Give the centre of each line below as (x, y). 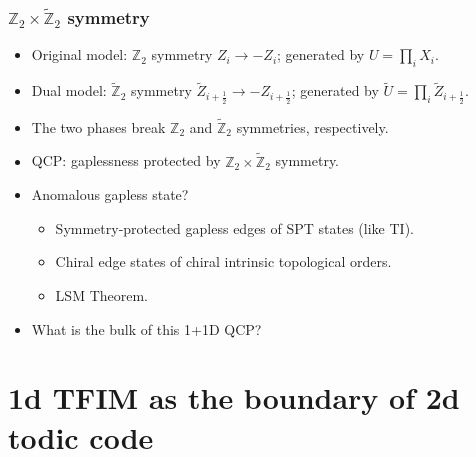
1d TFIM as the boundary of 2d (234, 397)
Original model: (79, 54)
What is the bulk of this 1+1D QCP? (146, 328)
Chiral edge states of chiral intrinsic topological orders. (223, 261)
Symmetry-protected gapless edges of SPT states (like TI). (234, 227)
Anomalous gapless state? (110, 194)
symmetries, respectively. (312, 126)
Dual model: (69, 90)
